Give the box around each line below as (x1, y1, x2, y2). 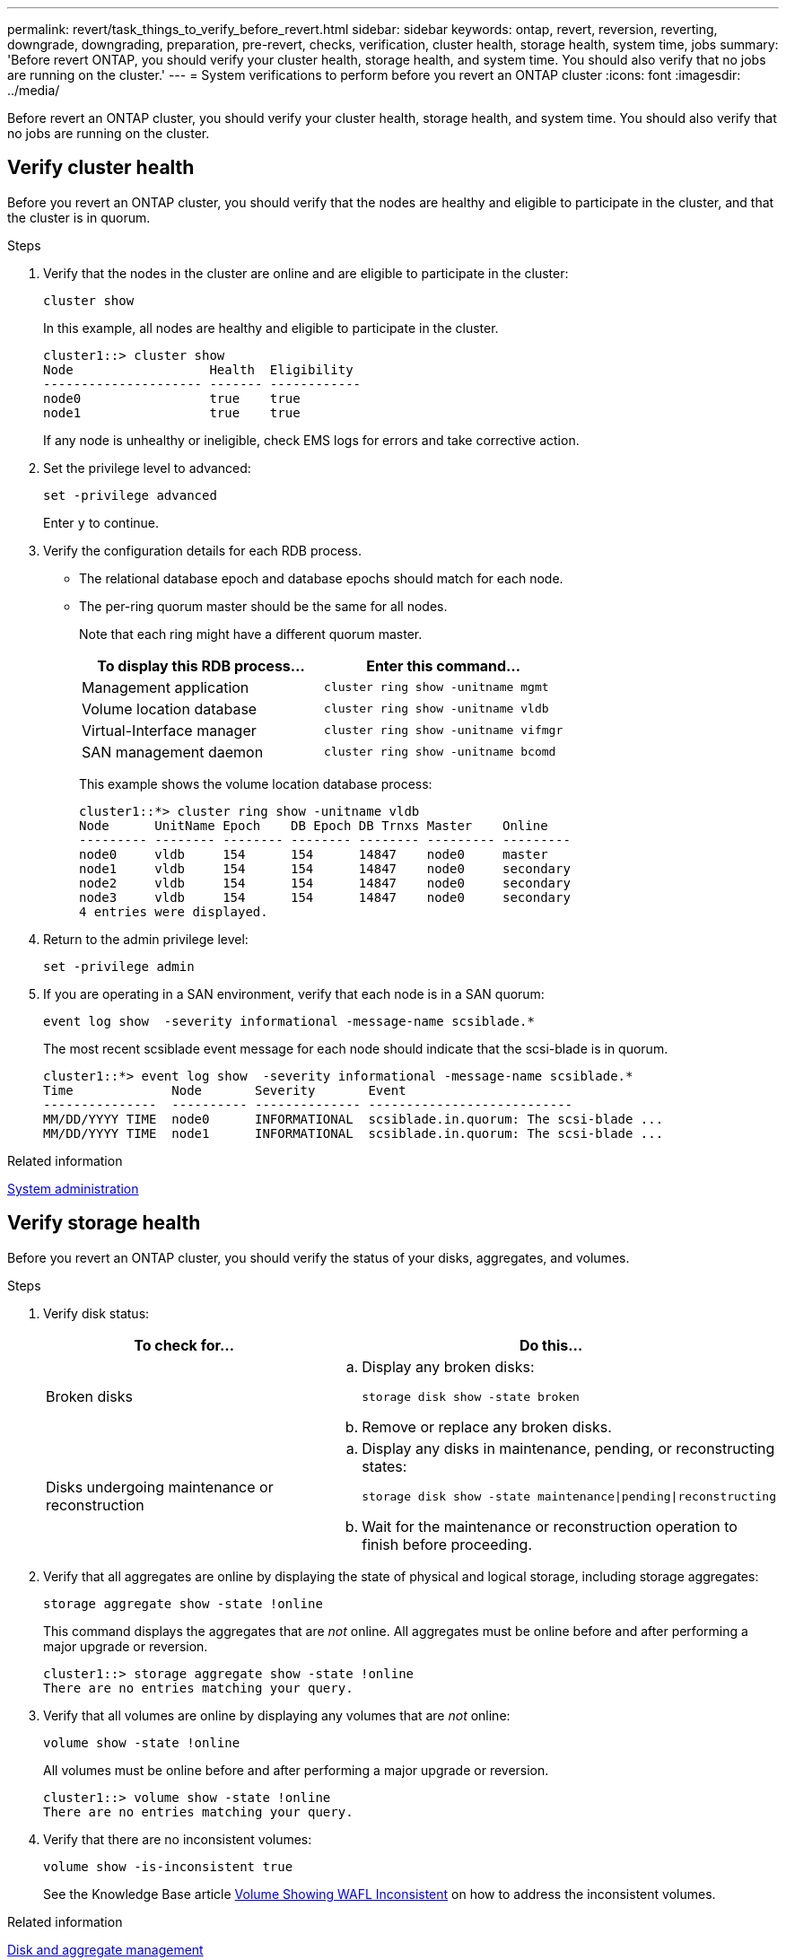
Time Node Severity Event (43, 1082, 406, 1098)
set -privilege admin (43, 958, 195, 974)
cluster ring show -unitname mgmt (324, 680, 549, 695)
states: (362, 1457, 407, 1475)
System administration (7, 1180, 139, 1196)
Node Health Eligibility (43, 362, 354, 377)
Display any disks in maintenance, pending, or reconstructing (362, 1439, 775, 1457)
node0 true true (43, 390, 301, 406)
